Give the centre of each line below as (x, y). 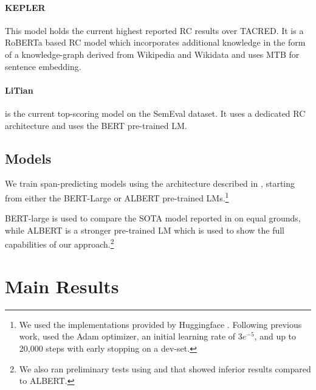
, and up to (275, 336)
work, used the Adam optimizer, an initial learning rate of (127, 336)
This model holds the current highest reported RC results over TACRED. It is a (154, 30)
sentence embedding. (43, 66)
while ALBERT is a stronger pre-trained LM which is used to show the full (145, 230)
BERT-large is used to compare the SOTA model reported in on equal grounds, (153, 218)
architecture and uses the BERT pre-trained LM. (96, 125)
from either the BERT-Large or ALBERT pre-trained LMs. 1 (117, 197)
